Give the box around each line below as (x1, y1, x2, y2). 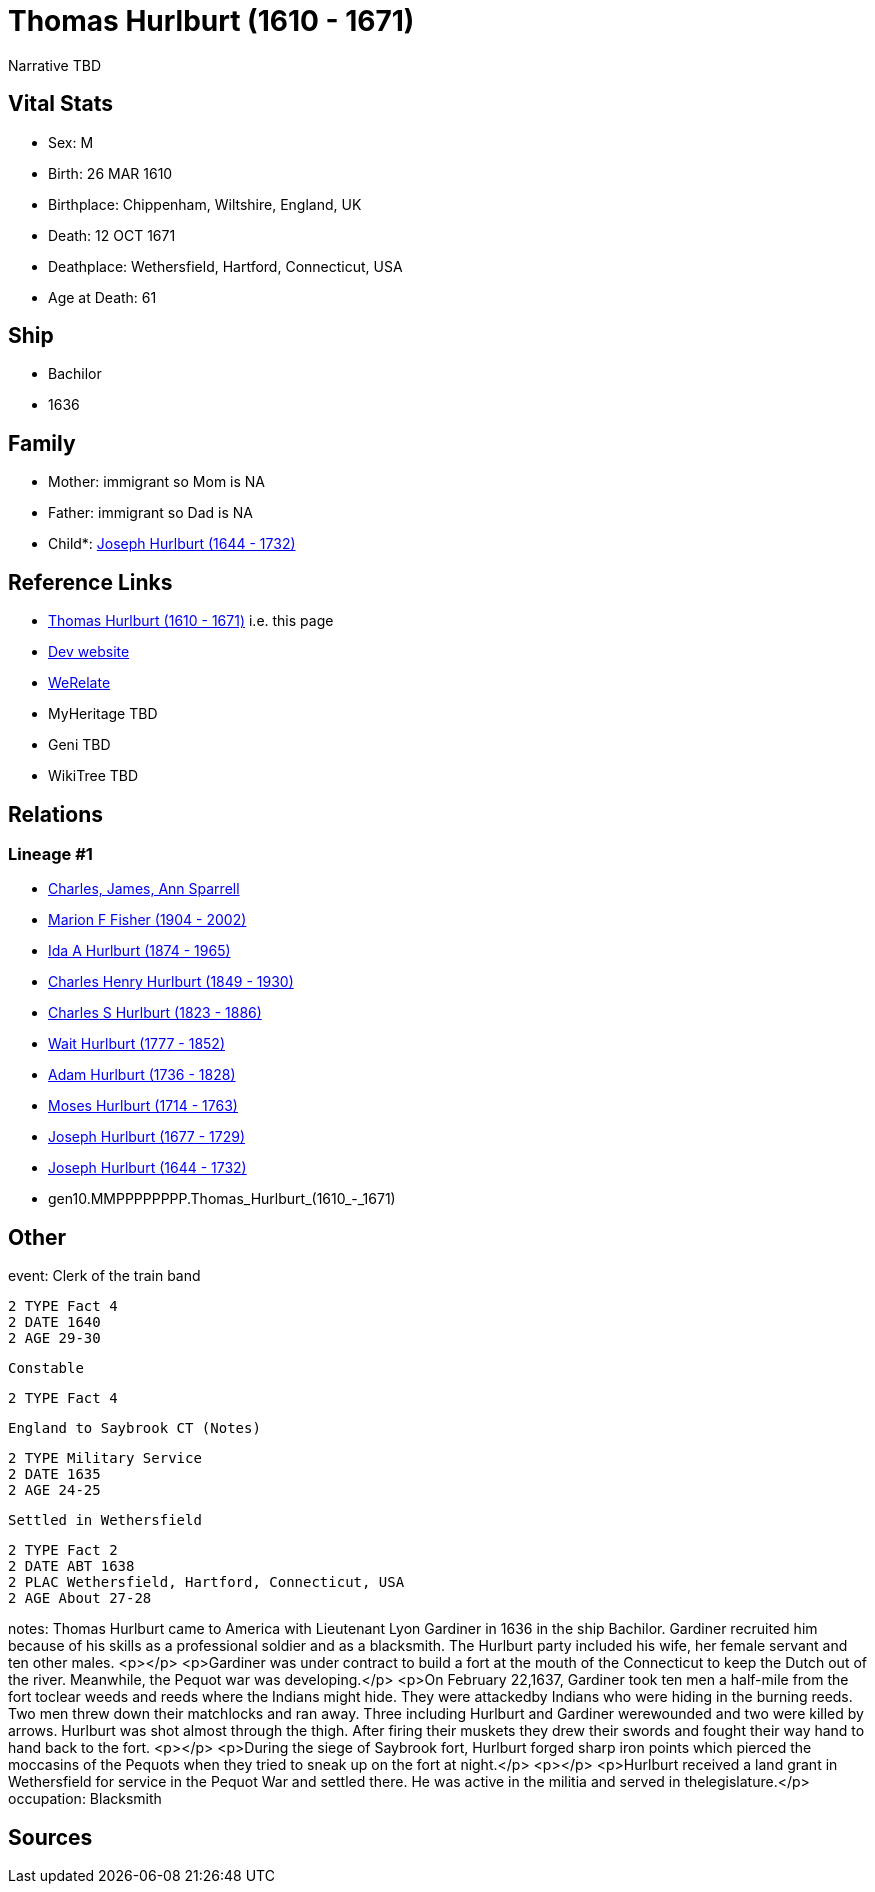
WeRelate (48, 674, 111, 692)
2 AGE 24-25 (8, 1482, 101, 1499)
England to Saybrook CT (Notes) (8, 1420, 261, 1437)
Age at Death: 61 (48, 288, 157, 306)
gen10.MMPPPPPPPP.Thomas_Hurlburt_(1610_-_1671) (48, 1190, 396, 1208)
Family (8, 430, 76, 456)
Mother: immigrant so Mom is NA (48, 473, 266, 491)
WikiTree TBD (48, 767, 139, 785)
